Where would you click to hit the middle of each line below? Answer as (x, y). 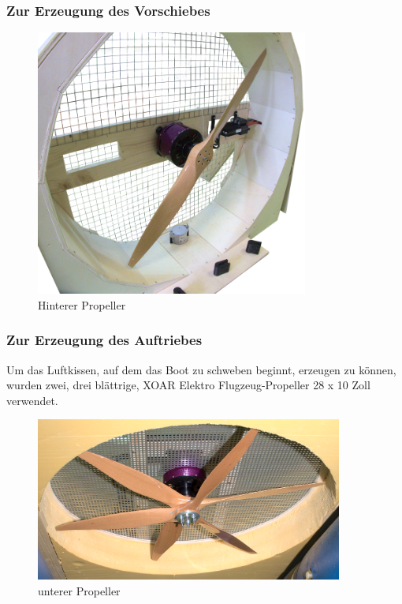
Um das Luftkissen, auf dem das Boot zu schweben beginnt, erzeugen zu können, (201, 369)
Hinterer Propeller (82, 304)
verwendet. (32, 400)
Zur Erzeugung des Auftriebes (104, 340)
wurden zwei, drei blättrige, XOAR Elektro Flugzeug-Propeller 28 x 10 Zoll (188, 385)
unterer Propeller (79, 591)
